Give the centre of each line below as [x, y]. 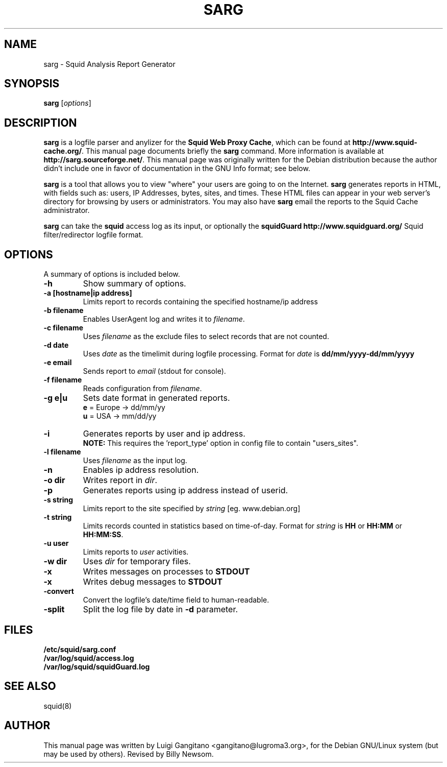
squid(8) [58, 706]
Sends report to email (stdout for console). [154, 371]
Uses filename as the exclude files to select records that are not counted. [206, 337]
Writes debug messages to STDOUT [153, 582]
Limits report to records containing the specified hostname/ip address [200, 302]
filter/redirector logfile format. [93, 235]
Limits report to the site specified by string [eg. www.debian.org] [192, 509]
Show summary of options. [134, 284]
